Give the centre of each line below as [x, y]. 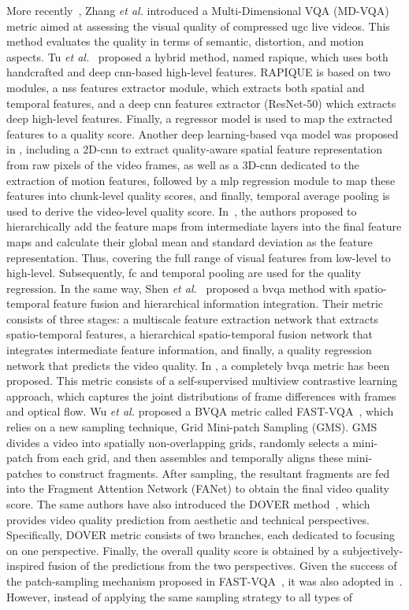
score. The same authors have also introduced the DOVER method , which [188, 504]
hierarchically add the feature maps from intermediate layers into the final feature [204, 226]
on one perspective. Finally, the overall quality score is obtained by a [173, 550]
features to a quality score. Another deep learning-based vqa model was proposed [203, 133]
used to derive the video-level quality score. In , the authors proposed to [182, 211]
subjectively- [373, 550]
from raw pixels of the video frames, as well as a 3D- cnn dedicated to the [183, 164]
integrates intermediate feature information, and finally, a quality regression [189, 350]
